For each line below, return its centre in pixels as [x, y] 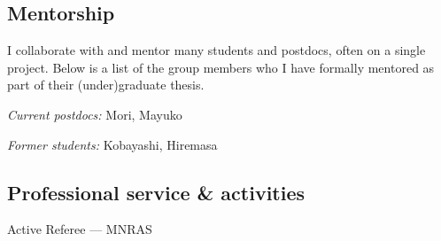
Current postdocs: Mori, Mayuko [95, 114]
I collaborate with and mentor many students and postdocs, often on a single [217, 50]
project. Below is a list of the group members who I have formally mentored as [221, 67]
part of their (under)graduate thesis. [106, 85]
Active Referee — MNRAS [80, 229]
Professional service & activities [156, 192]
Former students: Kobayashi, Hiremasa [112, 144]
